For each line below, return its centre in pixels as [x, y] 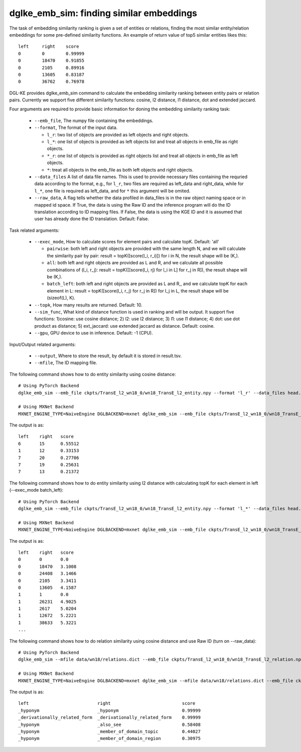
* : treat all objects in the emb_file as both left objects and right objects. [120, 170]
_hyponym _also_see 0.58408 [109, 724]
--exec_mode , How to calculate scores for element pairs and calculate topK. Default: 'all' [127, 242]
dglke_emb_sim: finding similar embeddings [103, 13]
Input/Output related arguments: [43, 344]
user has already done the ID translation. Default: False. [92, 219]
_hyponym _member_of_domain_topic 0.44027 [109, 731]
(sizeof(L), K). [61, 298]
